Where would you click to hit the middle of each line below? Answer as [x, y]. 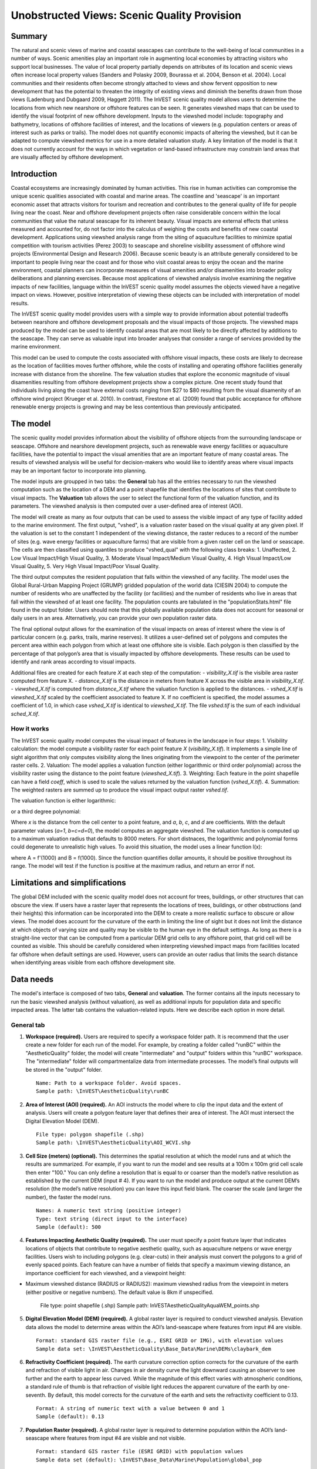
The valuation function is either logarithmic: [63, 801]
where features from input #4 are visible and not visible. [118, 1438]
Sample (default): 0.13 [70, 1417]
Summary [29, 36]
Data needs [32, 979]
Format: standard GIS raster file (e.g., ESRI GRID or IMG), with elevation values [160, 1341]
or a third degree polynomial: [46, 811]
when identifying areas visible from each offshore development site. [93, 962]
